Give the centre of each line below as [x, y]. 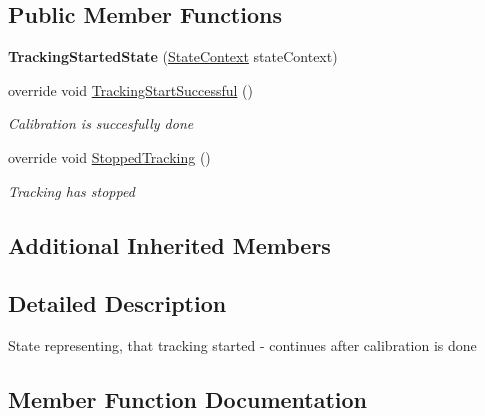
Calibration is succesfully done [101, 123]
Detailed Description [117, 303]
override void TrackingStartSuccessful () [130, 89]
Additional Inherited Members [169, 244]
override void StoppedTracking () [109, 156]
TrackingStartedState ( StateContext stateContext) [173, 56]
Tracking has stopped [71, 190]
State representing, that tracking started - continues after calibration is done [242, 345]
